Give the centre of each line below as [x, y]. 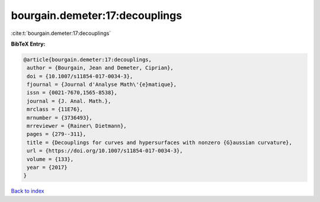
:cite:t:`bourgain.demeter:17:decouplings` [61, 33]
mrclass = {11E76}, [55, 109]
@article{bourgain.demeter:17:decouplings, [88, 60]
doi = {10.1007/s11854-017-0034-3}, [80, 76]
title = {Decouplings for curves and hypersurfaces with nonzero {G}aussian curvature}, [160, 142]
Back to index [28, 191]
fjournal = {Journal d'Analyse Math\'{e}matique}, [102, 85]
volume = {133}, [50, 159]
